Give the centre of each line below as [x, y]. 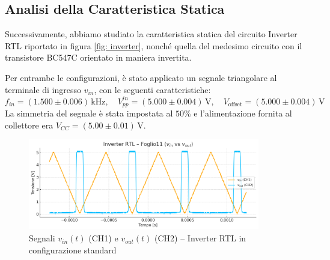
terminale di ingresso [43, 89]
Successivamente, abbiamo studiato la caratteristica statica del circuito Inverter [151, 34]
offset [235, 105]
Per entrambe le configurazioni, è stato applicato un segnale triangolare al [141, 77]
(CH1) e [103, 238]
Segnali [42, 238]
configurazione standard [73, 249]
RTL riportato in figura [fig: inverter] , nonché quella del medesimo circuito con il [154, 45]
